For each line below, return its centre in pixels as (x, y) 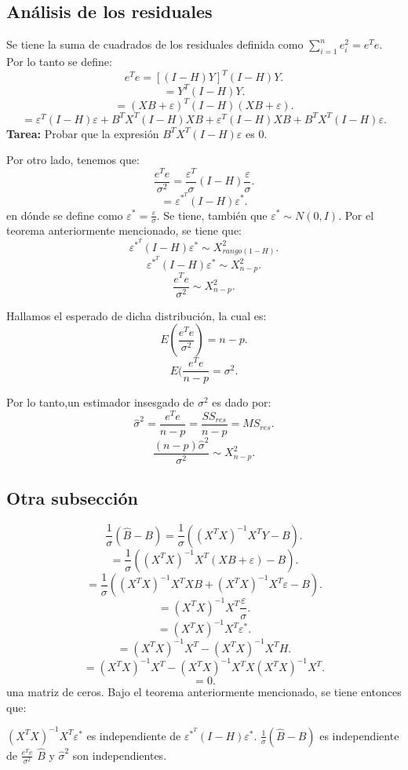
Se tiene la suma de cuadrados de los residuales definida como (155, 44)
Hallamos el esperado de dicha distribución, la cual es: (137, 315)
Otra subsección (72, 498)
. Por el (356, 215)
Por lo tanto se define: (59, 61)
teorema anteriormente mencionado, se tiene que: (124, 230)
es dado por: (242, 402)
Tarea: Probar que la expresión (83, 133)
